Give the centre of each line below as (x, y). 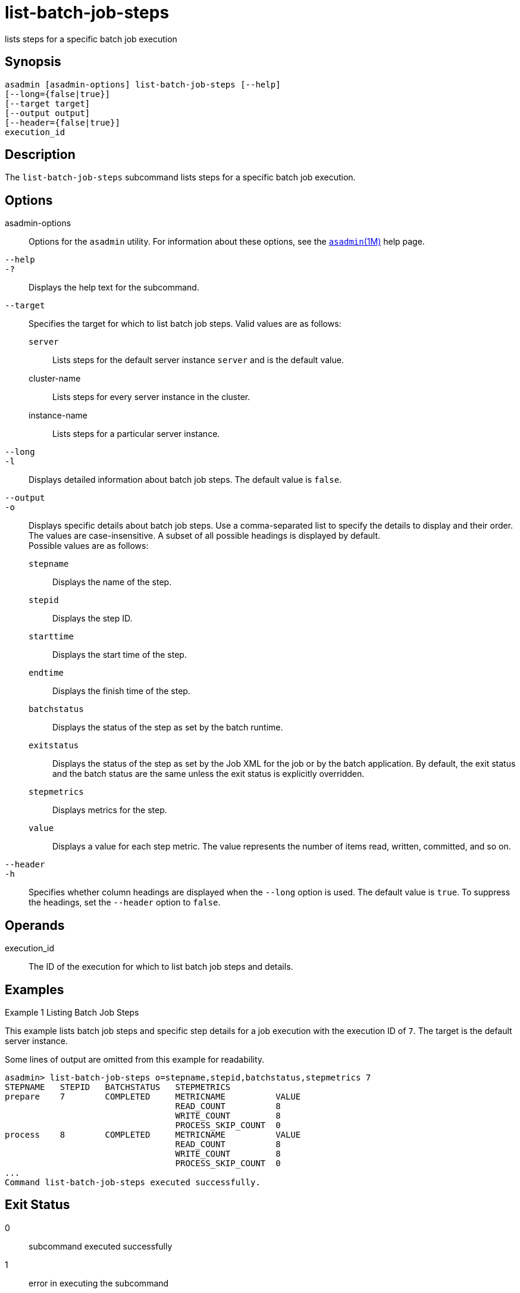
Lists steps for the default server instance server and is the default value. (198, 360)
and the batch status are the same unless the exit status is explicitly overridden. (209, 774)
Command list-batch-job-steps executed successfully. (133, 1182)
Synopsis (33, 62)
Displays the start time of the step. (120, 655)
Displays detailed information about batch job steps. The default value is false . (185, 480)
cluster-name (55, 379)
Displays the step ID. (93, 619)
